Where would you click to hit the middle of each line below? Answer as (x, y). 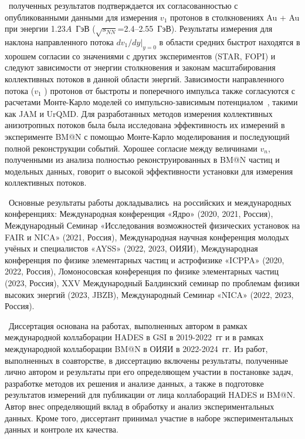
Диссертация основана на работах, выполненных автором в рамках (128, 325)
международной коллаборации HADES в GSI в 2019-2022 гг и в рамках (134, 337)
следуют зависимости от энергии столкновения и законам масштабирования (140, 67)
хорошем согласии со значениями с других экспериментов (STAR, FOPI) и (140, 56)
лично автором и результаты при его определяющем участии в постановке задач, (149, 372)
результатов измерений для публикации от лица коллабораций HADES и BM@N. (150, 395)
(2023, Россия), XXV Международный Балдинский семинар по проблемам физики (152, 283)
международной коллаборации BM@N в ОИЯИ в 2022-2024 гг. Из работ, (136, 348)
